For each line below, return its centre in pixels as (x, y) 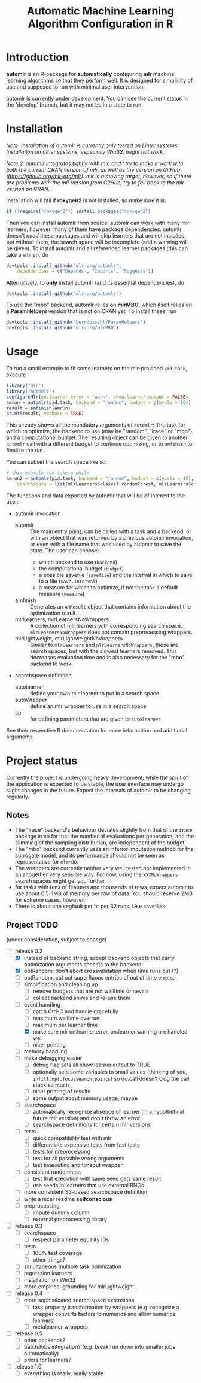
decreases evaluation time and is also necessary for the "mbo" (107, 657)
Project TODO (32, 925)
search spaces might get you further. (60, 880)
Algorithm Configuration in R (100, 24)
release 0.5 (29, 1333)
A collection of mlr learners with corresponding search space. (106, 625)
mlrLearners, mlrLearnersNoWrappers (62, 619)
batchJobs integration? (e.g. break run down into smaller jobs (99, 1346)
